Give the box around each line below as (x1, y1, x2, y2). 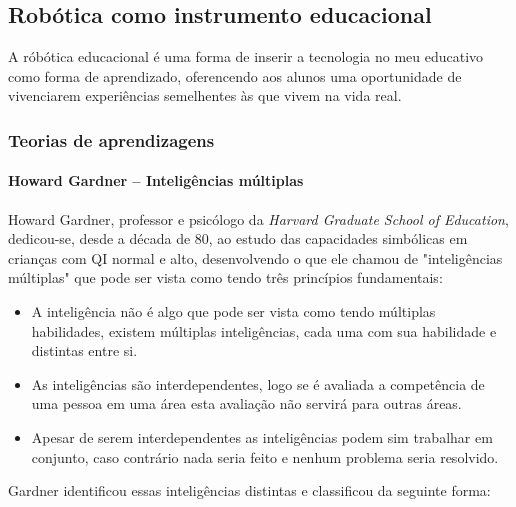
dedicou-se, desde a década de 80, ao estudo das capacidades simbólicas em (8, 228, 468, 249)
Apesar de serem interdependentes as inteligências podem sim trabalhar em (31, 426, 493, 447)
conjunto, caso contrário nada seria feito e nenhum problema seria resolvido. (31, 446, 499, 467)
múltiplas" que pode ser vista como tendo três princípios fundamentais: (8, 267, 443, 288)
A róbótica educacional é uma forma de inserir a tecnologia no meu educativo (8, 46, 484, 67)
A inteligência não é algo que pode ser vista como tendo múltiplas (31, 301, 436, 321)
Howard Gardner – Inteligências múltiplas (8, 170, 304, 191)
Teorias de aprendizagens (8, 127, 215, 152)
